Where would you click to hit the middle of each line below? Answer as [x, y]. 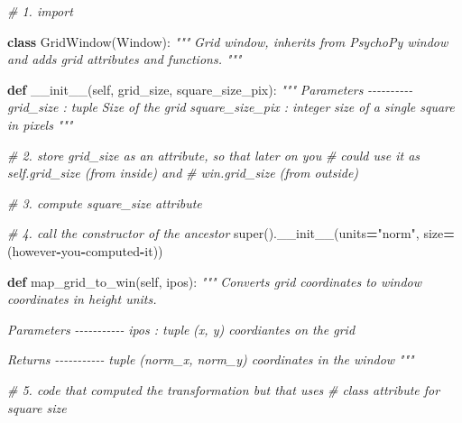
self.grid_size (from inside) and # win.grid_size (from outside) [183, 173]
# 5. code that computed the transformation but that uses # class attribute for [224, 389]
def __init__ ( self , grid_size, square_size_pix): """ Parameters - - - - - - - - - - [210, 89]
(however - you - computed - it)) [85, 250]
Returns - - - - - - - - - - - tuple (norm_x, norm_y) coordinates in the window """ [211, 359]
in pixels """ [40, 124]
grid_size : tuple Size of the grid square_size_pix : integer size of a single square [231, 107]
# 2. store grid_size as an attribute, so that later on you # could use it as [214, 155]
